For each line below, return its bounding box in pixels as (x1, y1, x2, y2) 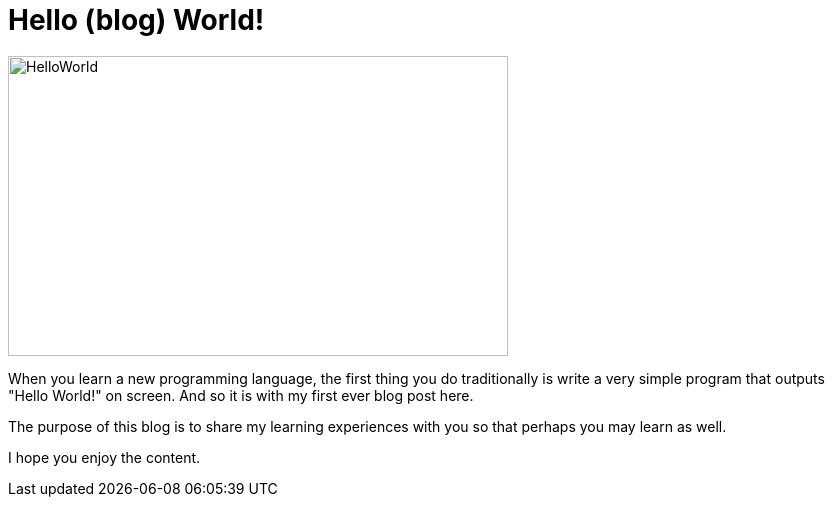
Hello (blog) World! (8, 3, 265, 37)
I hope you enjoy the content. (8, 448, 201, 466)
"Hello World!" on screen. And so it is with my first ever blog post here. (8, 386, 474, 404)
